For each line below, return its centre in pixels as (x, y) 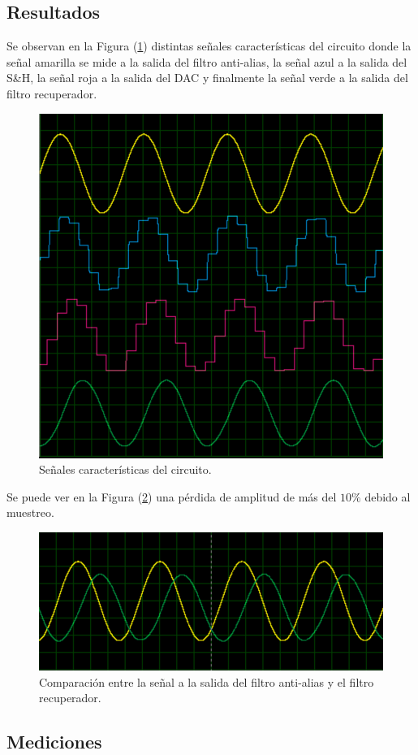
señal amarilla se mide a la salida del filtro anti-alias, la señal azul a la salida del (207, 61)
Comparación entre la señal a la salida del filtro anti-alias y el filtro (207, 681)
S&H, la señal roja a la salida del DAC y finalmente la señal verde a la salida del (207, 78)
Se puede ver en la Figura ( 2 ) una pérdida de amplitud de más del (172, 496)
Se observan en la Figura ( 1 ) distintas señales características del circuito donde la (209, 46)
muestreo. (30, 512)
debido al (388, 496)
